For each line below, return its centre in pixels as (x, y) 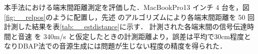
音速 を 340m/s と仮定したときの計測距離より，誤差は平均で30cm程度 (131, 36)
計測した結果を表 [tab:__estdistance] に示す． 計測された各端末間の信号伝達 (126, 27)
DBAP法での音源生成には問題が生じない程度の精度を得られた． (122, 46)
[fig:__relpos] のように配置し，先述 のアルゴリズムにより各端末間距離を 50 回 (129, 17)
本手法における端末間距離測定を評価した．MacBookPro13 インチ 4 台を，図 (127, 7)
